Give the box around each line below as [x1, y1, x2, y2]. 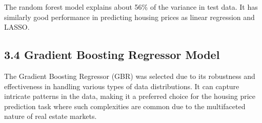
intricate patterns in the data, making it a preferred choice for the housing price [4, 91, 256, 101]
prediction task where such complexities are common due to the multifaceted [4, 100, 246, 111]
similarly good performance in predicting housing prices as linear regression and [4, 11, 255, 22]
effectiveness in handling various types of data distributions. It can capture [4, 80, 239, 91]
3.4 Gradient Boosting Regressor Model [4, 47, 220, 63]
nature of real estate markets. [4, 111, 97, 121]
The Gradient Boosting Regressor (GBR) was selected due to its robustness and [4, 70, 255, 81]
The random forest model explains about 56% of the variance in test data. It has [4, 2, 258, 12]
